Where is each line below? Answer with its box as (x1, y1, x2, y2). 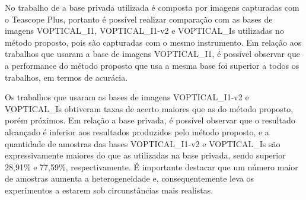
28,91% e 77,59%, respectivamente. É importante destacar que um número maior (5, 160, 298, 173)
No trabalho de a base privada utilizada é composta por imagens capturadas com (5, 1, 299, 13)
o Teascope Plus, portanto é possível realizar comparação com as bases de (5, 12, 273, 25)
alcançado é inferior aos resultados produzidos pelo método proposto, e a (5, 125, 269, 138)
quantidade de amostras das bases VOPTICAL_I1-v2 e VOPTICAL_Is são (5, 137, 280, 150)
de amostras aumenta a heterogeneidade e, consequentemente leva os (5, 172, 254, 185)
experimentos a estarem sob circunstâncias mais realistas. (5, 183, 213, 196)
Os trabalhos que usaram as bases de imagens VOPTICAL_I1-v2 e (5, 91, 249, 103)
